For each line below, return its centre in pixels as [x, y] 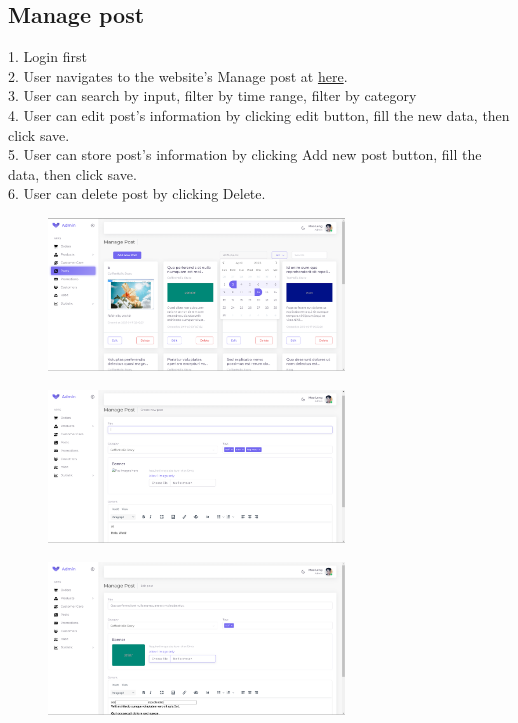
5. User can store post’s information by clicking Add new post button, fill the [245, 154]
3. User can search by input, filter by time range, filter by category [212, 95]
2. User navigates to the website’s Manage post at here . [178, 75]
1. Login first [47, 56]
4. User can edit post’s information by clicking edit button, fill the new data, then [259, 114]
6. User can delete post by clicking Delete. [137, 193]
